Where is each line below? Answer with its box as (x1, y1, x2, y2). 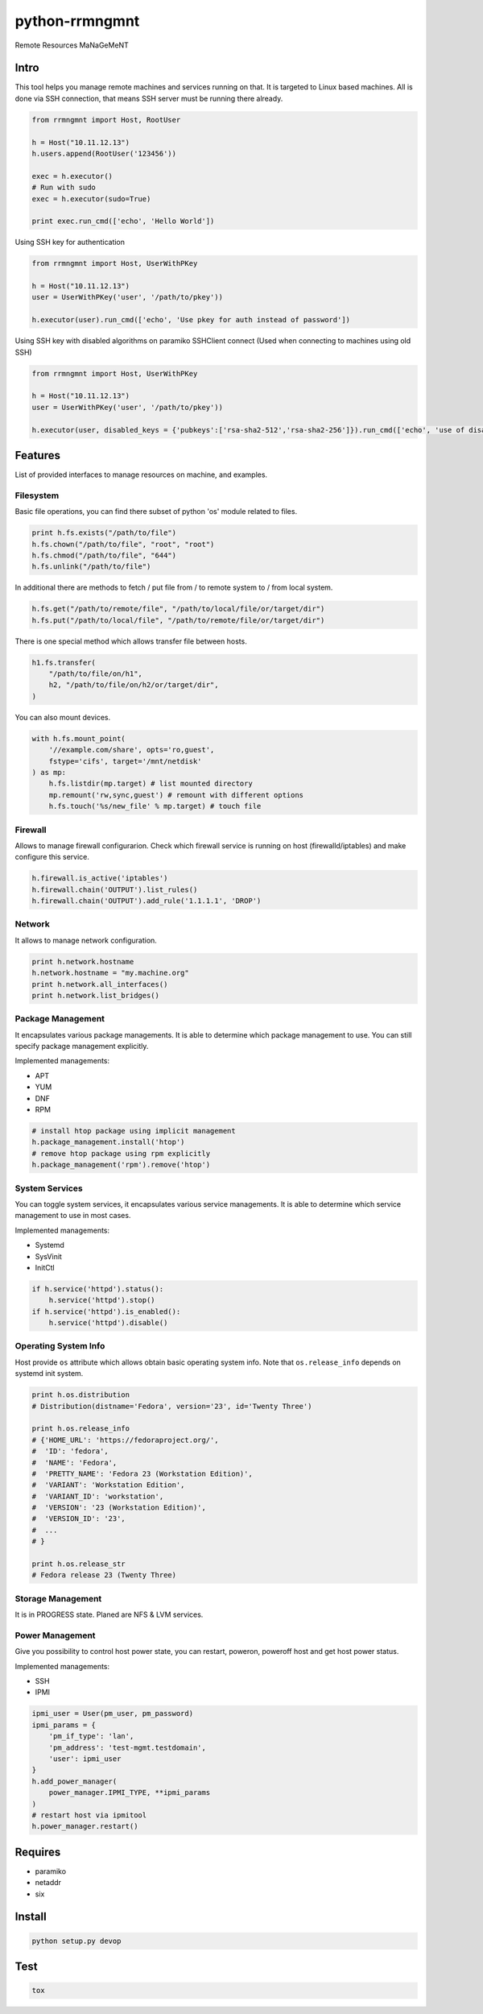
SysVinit (35, 1251, 62, 1261)
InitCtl (35, 1262, 56, 1272)
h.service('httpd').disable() (48, 1318, 168, 1328)
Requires (14, 1845, 61, 1859)
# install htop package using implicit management (31, 1126, 237, 1136)
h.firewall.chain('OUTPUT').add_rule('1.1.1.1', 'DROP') (31, 897, 262, 905)
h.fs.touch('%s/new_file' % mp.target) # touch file (48, 802, 262, 811)
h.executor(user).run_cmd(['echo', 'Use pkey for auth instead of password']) (31, 315, 350, 325)
